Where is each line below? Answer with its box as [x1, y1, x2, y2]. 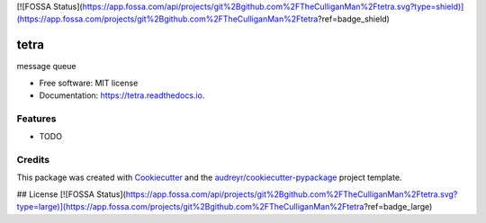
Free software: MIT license [39, 77, 139, 88]
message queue [16, 61, 76, 72]
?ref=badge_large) [363, 201, 433, 212]
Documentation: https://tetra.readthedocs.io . [39, 90, 205, 101]
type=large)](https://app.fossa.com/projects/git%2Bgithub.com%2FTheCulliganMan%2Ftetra [16, 201, 364, 212]
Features [16, 112, 57, 125]
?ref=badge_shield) [318, 13, 391, 24]
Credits [16, 153, 49, 165]
